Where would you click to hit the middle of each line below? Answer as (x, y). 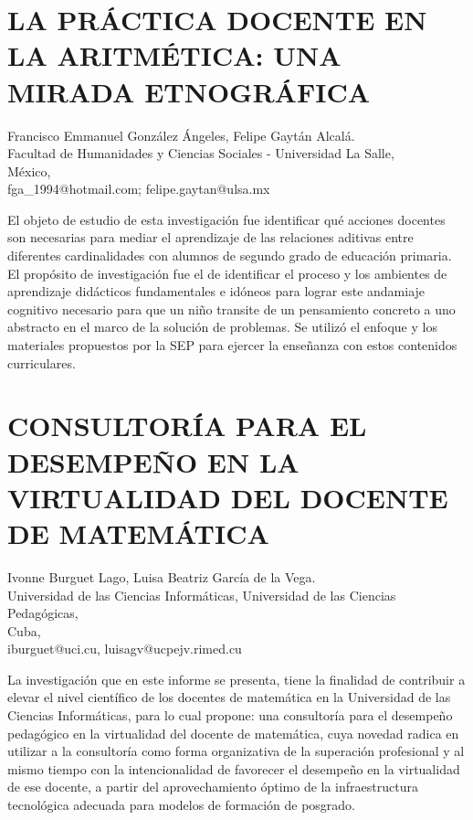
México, (29, 170)
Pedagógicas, (43, 613)
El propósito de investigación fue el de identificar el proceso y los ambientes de (227, 273)
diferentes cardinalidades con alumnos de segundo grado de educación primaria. (230, 256)
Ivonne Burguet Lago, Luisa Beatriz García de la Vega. (162, 576)
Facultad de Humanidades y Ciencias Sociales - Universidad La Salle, (201, 153)
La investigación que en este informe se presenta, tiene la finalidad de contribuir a (236, 679)
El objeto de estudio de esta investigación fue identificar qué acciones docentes (226, 219)
